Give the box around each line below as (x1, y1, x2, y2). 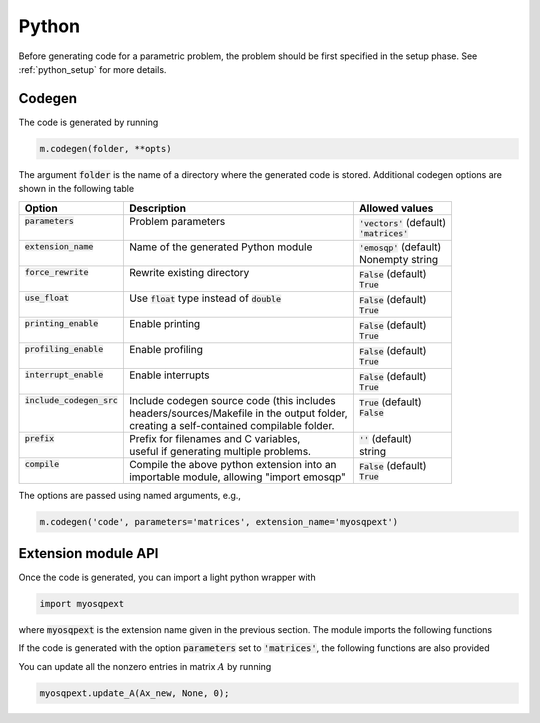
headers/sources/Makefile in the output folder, (128, 406, 349, 420)
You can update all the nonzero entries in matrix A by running (18, 660, 272, 672)
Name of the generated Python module (128, 240, 313, 254)
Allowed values (358, 201, 434, 215)
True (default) (358, 395, 422, 409)
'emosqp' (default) (358, 240, 442, 254)
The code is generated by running (18, 116, 159, 128)
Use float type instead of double (128, 291, 282, 305)
